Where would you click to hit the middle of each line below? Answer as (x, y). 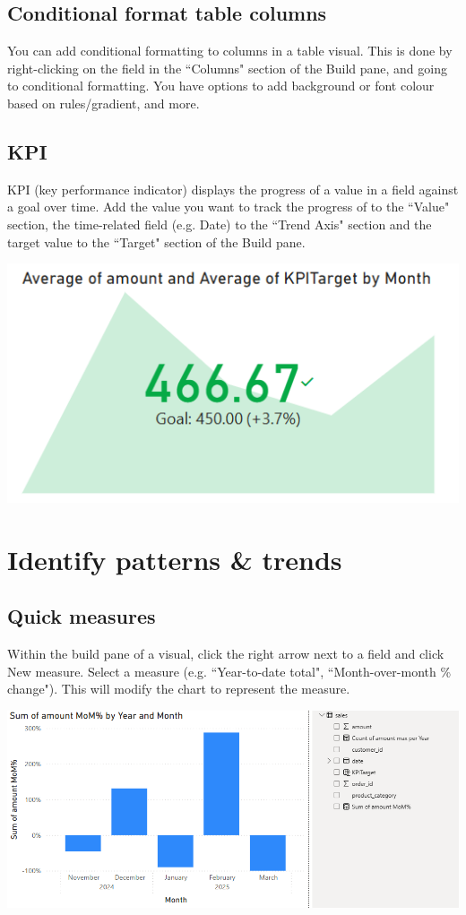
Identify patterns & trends (175, 559)
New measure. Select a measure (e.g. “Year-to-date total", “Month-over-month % (229, 671)
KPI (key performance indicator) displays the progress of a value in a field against (233, 189)
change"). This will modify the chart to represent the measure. (179, 689)
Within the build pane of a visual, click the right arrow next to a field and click (226, 654)
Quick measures (82, 616)
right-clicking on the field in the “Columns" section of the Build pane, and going (227, 68)
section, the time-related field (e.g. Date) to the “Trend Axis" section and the (220, 224)
